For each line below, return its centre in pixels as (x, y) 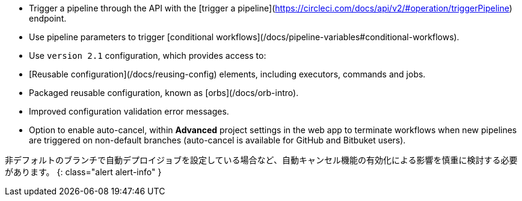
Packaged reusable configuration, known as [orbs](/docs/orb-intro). (164, 93)
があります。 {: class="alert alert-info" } (83, 172)
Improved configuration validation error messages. (129, 111)
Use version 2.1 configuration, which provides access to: (148, 55)
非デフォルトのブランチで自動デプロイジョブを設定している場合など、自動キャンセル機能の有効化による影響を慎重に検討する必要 (261, 160)
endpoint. (48, 18)
